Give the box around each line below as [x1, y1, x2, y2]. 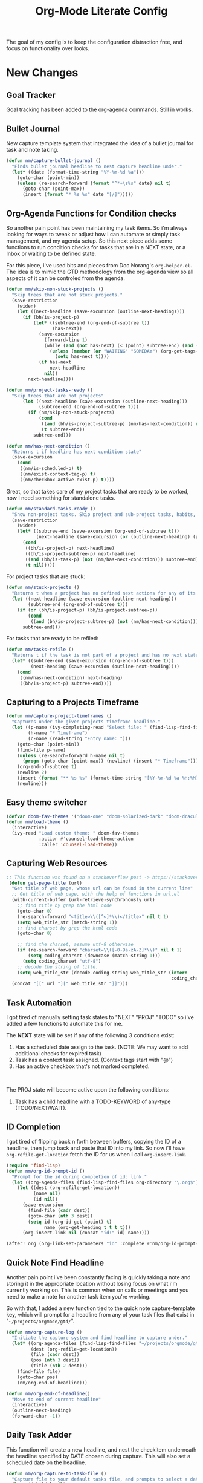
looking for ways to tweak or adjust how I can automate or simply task [6, 230, 181, 238]
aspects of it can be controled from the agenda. [6, 274, 125, 282]
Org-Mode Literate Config [35, 4, 168, 18]
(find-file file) [17, 1369, 61, 1375]
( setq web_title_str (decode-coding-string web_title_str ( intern [17, 970, 188, 976]
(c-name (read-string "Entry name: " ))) [28, 735, 131, 741]
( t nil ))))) [25, 562, 56, 568]
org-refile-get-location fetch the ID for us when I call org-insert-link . [6, 1150, 187, 1158]
